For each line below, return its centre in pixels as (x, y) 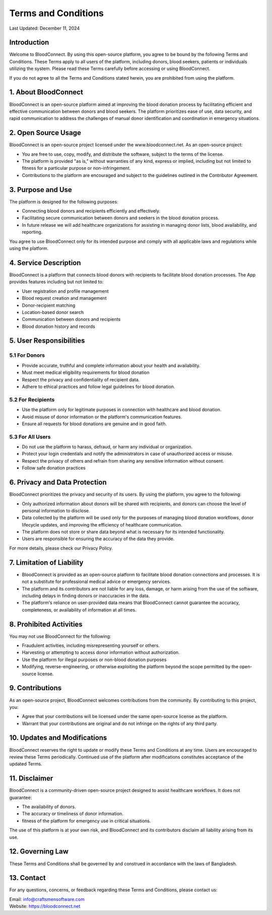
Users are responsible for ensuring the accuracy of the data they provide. (98, 539)
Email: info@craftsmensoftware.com (47, 899)
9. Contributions (36, 688)
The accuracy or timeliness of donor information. (73, 814)
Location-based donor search (53, 312)
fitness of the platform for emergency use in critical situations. (86, 821)
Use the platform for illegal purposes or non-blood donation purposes (94, 660)
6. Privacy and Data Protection (58, 482)
